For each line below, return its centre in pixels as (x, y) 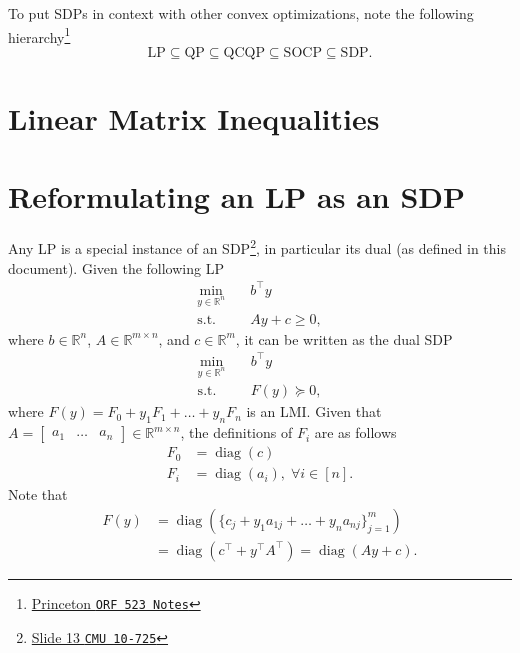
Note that (38, 494)
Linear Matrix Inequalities (194, 118)
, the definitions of (236, 432)
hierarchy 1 (39, 35)
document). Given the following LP (116, 267)
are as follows (355, 432)
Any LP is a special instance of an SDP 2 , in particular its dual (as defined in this (257, 246)
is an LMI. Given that (314, 411)
